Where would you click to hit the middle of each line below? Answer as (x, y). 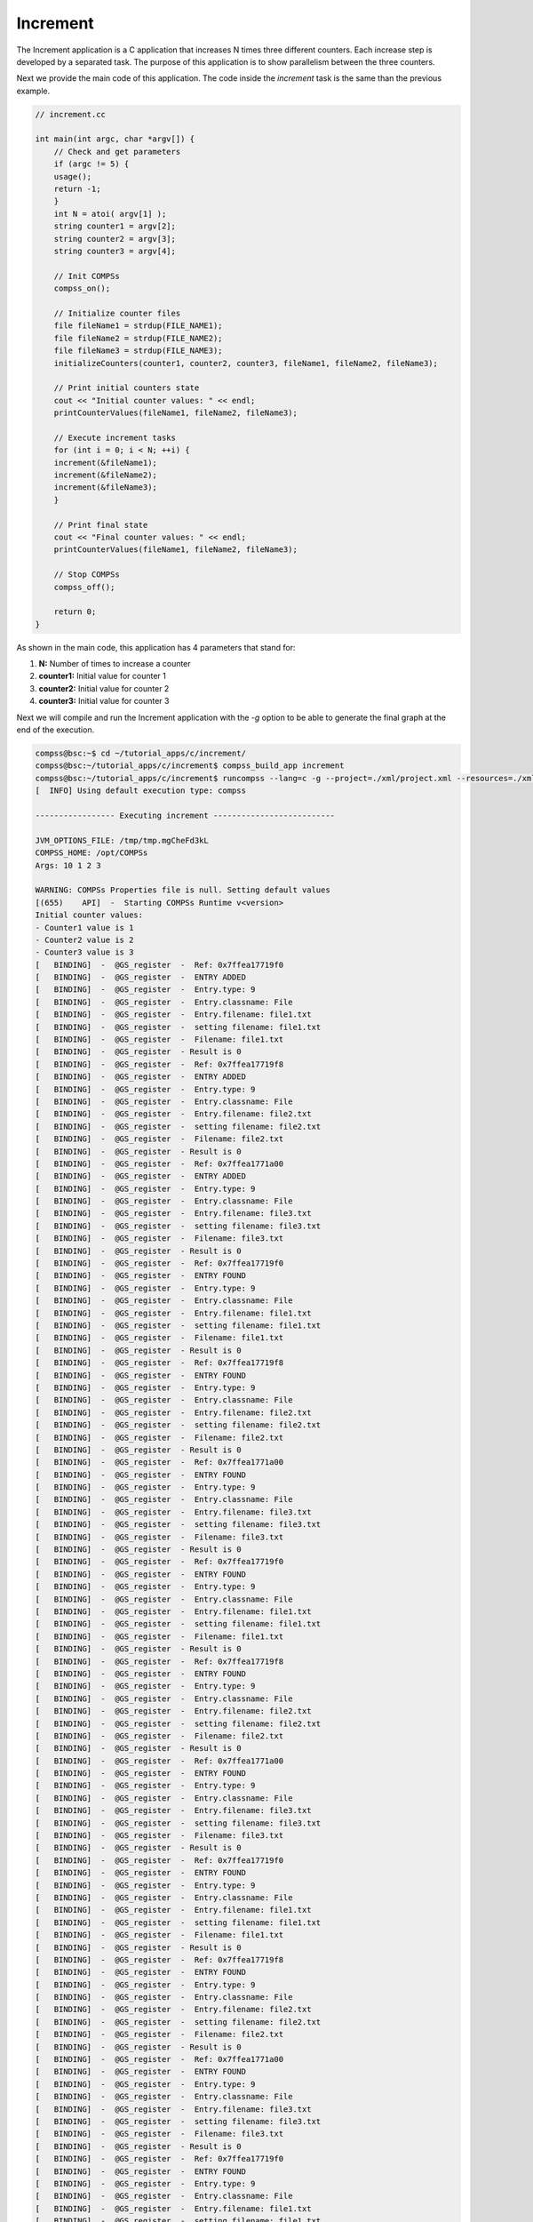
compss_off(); (84, 587)
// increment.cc (71, 114)
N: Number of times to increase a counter (115, 664)
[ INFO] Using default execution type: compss (140, 791)
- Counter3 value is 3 (84, 952)
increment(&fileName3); (105, 488)
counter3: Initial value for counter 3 (104, 701)
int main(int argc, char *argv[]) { (115, 139)
